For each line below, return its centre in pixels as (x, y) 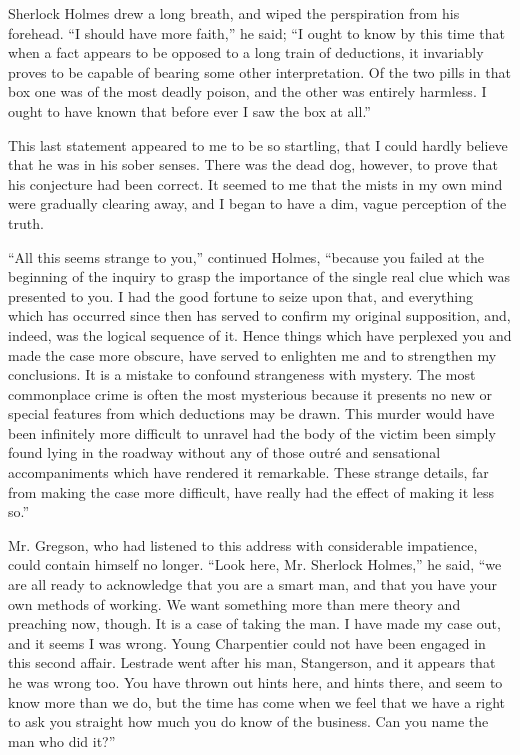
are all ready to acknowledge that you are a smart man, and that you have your (253, 584)
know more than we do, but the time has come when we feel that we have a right (257, 701)
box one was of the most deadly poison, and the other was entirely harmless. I (247, 91)
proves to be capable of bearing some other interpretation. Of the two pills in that (259, 71)
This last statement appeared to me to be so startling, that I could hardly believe (258, 144)
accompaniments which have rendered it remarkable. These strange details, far (248, 472)
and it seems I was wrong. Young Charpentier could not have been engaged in (247, 642)
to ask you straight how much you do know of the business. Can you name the (248, 721)
